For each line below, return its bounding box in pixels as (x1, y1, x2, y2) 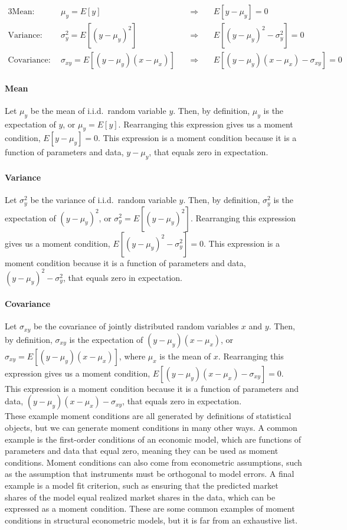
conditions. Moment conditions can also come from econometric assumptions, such (5, 456, 302, 468)
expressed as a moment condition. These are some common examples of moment (5, 502, 295, 515)
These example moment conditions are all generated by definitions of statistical (5, 410, 292, 422)
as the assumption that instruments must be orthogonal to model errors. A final (5, 467, 294, 480)
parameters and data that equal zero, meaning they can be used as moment (5, 444, 279, 457)
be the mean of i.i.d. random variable (30, 104, 166, 116)
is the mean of (159, 349, 211, 362)
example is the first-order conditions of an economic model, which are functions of (5, 433, 302, 445)
